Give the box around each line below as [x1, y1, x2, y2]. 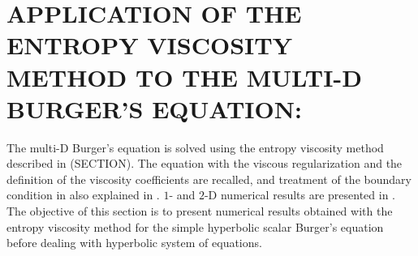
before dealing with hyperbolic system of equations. [6, 234, 262, 251]
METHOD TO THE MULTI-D [6, 60, 362, 93]
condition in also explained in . [6, 186, 160, 203]
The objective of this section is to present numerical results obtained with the [6, 203, 393, 220]
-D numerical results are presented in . [204, 186, 396, 203]
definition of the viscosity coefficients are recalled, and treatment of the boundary [6, 170, 412, 187]
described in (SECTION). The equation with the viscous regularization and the [6, 155, 403, 172]
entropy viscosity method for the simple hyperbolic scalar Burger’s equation [6, 218, 384, 235]
